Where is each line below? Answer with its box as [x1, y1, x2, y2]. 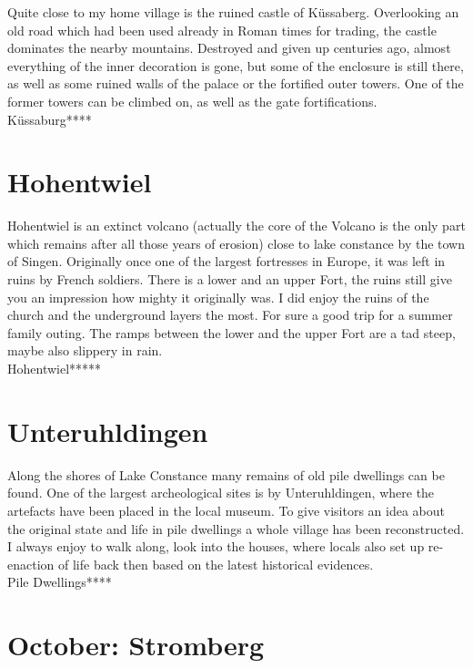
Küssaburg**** [7, 109, 92, 128]
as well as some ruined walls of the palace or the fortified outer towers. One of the [7, 74, 464, 93]
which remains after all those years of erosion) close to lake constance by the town [7, 233, 465, 252]
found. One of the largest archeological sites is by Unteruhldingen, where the [7, 483, 435, 502]
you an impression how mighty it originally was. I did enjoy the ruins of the [7, 287, 429, 306]
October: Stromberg [7, 626, 265, 663]
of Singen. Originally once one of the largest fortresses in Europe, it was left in [7, 252, 446, 271]
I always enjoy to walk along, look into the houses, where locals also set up [7, 537, 425, 556]
